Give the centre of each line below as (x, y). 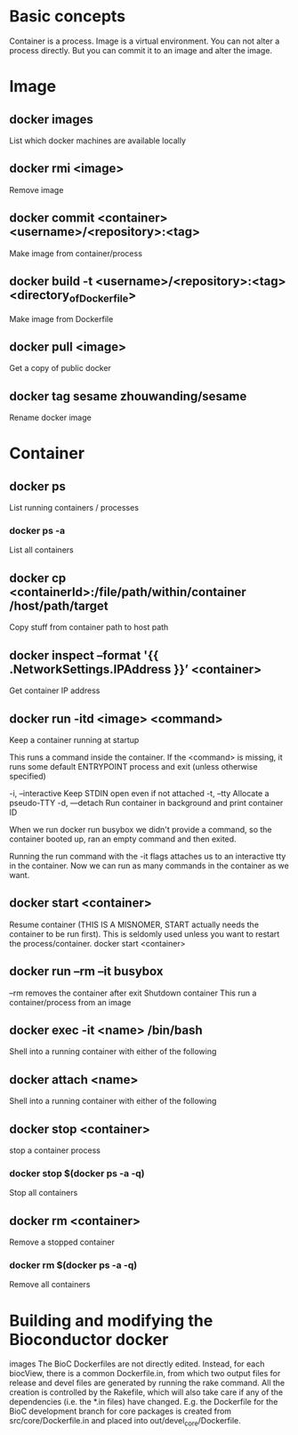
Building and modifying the (111, 1321)
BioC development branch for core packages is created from (121, 1411)
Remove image (36, 189)
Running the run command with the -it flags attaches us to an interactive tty (148, 856)
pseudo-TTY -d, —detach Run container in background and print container (146, 802)
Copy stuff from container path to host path (89, 627)
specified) (28, 776)
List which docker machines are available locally (98, 141)
